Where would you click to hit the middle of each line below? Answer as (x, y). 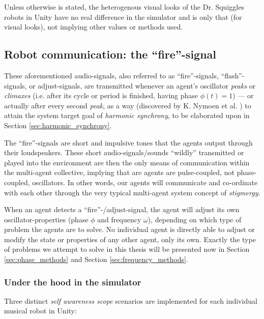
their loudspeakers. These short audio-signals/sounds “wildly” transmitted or (124, 152)
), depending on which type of (195, 219)
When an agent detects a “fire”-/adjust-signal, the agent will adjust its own (122, 209)
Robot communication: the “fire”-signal (110, 54)
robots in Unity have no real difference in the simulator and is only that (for (123, 17)
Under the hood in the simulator (73, 282)
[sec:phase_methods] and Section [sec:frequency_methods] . (96, 259)
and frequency (119, 219)
